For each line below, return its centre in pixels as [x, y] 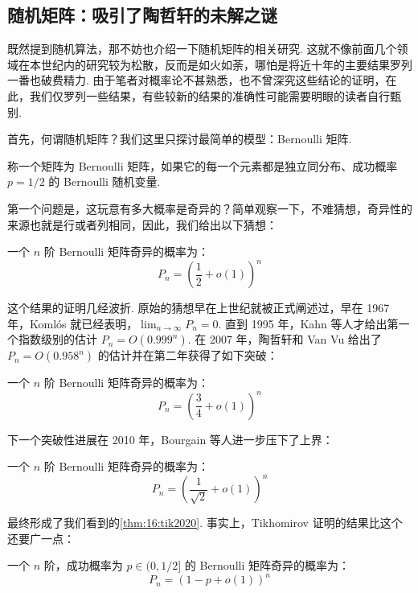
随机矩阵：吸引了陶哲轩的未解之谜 [142, 15]
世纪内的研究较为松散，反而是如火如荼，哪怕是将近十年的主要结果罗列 [226, 64]
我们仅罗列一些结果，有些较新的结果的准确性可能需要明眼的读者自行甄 [215, 95]
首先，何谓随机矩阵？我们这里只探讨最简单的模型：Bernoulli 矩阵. [180, 139]
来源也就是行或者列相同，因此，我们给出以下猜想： [142, 224]
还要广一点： [41, 538]
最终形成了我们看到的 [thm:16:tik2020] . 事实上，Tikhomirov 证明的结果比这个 [205, 523]
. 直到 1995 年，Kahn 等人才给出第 [308, 323]
